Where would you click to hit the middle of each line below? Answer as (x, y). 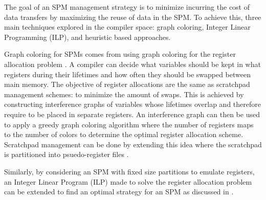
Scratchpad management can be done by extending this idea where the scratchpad (133, 144)
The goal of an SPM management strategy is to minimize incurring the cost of (127, 7)
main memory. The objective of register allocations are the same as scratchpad (127, 84)
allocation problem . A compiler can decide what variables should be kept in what (132, 64)
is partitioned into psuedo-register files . (66, 154)
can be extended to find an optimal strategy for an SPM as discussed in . (119, 192)
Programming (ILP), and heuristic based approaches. (87, 37)
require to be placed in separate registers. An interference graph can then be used (132, 114)
